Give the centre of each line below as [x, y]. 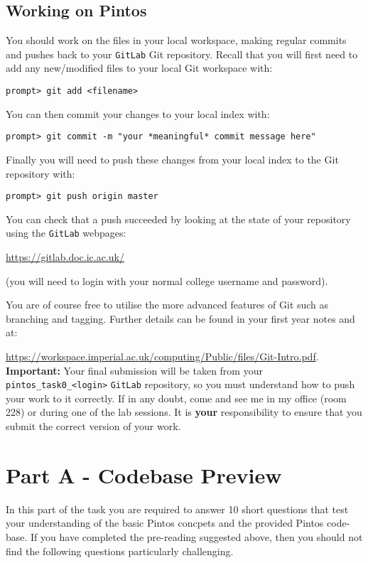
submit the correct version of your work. [93, 426]
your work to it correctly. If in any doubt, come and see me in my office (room [176, 398]
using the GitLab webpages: [66, 233]
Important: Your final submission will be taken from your [134, 370]
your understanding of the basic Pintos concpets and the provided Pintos [165, 523]
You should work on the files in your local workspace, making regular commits [176, 40]
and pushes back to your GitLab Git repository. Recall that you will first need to [182, 54]
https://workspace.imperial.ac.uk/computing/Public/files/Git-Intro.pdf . [162, 356]
